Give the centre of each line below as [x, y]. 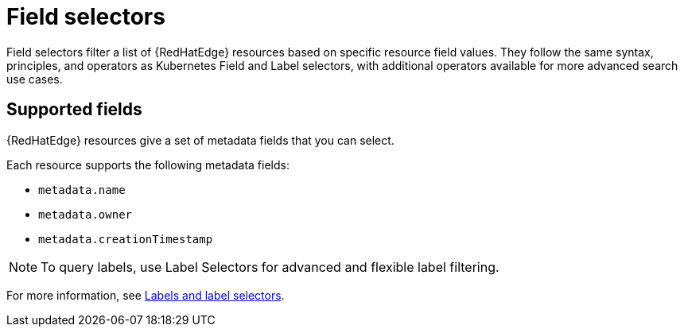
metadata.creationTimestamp [126, 239]
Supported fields [74, 110]
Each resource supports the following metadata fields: [148, 165]
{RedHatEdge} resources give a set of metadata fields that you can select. [200, 140]
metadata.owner [85, 214]
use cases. [35, 79]
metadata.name [82, 190]
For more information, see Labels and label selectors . [146, 295]
